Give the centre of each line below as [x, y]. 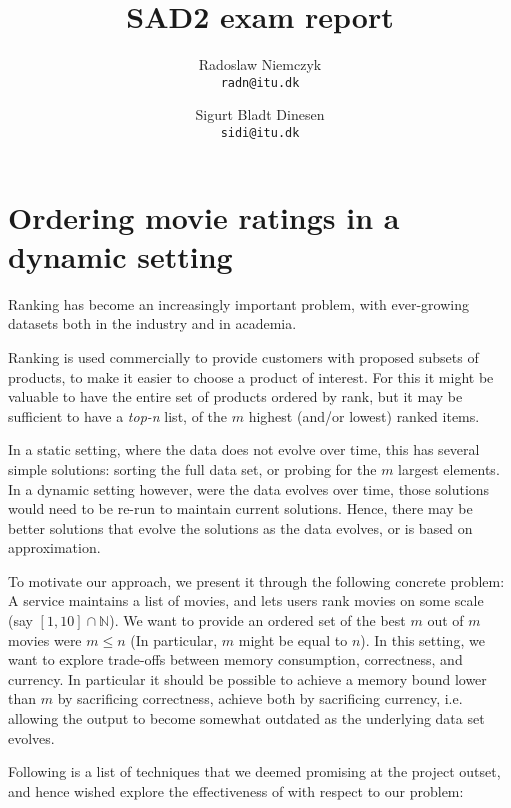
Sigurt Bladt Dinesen [260, 114]
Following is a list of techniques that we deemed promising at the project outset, [254, 771]
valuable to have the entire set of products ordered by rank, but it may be [235, 396]
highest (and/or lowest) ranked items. [364, 415]
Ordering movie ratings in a [204, 216]
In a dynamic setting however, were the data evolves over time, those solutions [249, 488]
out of [445, 620]
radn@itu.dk [260, 82]
